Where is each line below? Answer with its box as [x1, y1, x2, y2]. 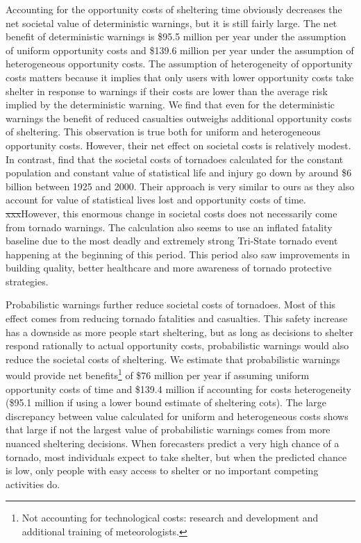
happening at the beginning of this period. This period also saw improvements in [6, 247, 350, 261]
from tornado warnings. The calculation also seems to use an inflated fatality [6, 219, 333, 234]
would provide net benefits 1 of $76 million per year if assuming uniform [6, 366, 310, 383]
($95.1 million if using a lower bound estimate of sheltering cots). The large [6, 395, 327, 410]
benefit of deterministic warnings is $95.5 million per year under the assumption [6, 29, 346, 44]
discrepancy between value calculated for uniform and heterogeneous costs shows [6, 408, 349, 423]
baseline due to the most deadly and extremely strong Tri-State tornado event [6, 233, 338, 248]
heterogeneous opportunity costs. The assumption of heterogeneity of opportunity [6, 56, 353, 71]
